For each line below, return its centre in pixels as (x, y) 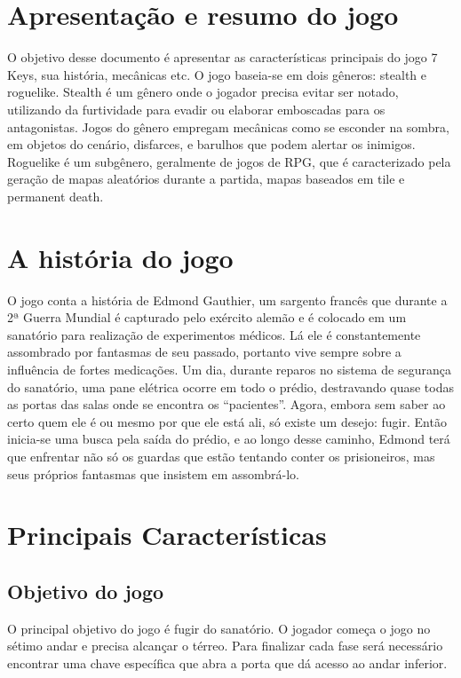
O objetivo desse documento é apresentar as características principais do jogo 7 (223, 57)
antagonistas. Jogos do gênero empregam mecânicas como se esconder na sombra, (228, 126)
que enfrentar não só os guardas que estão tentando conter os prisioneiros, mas (221, 456)
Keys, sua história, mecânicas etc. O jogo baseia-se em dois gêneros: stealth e (217, 74)
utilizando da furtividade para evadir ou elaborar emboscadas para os (196, 109)
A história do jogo (120, 257)
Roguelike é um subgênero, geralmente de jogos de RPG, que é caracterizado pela (229, 161)
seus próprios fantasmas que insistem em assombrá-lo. (153, 473)
